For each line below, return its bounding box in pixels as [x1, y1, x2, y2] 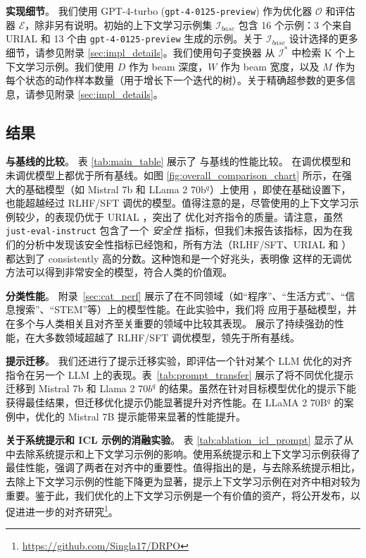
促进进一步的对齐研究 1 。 [6, 502, 118, 518]
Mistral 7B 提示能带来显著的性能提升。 [68, 408, 246, 423]
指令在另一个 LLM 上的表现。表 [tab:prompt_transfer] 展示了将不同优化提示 [6, 367, 354, 382]
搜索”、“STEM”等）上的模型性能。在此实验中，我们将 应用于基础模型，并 [15, 302, 357, 317]
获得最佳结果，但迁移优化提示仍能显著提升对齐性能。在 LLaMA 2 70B [6, 395, 327, 410]
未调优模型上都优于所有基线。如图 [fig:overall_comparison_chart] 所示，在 [6, 168, 342, 183]
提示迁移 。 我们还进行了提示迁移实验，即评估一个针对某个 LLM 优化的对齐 [6, 353, 353, 368]
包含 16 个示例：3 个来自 [238, 17, 352, 32]
